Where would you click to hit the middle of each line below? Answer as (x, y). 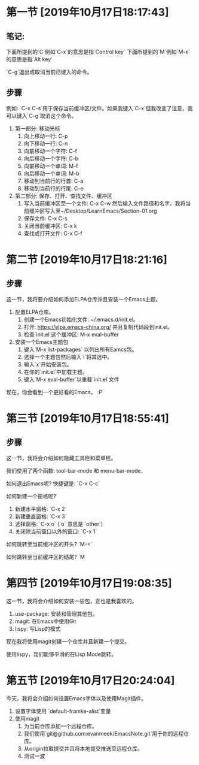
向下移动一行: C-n (46, 143)
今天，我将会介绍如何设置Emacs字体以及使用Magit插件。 (76, 698)
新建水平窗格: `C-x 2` (41, 509)
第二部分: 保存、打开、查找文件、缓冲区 (63, 196)
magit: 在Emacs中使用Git (45, 621)
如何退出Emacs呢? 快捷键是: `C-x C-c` (53, 483)
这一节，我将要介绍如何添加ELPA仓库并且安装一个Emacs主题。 (84, 299)
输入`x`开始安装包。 (48, 364)
